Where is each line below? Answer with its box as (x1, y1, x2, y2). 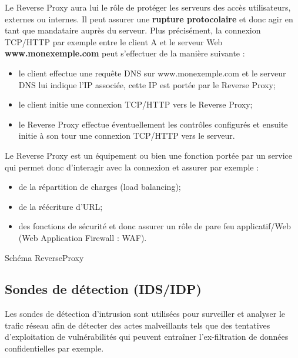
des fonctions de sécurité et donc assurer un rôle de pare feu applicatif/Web (18, 220, 291, 232)
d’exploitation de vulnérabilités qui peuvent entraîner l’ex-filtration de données (5, 330, 289, 343)
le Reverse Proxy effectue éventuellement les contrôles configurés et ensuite (18, 118, 288, 130)
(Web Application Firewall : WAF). (18, 231, 147, 243)
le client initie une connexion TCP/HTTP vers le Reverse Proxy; (18, 98, 253, 111)
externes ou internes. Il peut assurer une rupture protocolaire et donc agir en (5, 12, 293, 25)
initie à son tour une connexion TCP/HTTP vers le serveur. (18, 129, 235, 142)
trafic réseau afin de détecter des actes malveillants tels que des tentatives (5, 319, 270, 331)
